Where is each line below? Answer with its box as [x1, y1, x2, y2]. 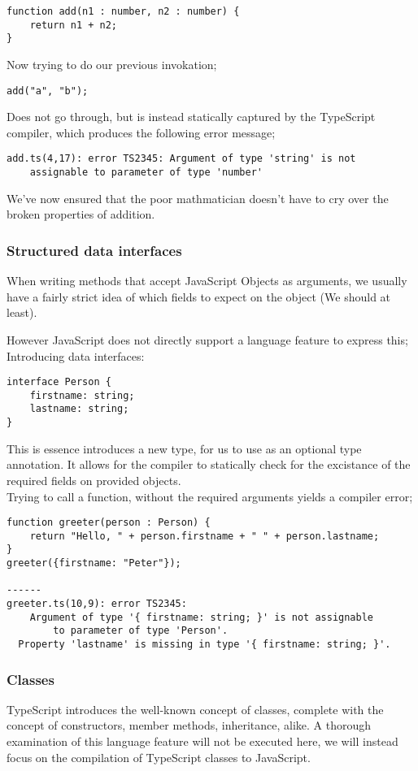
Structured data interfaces [7, 240, 182, 260]
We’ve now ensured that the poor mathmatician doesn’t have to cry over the [7, 189, 389, 206]
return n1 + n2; [29, 19, 118, 31]
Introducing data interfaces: [7, 347, 145, 364]
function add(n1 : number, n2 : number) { [7, 6, 240, 17]
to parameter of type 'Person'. [53, 625, 229, 637]
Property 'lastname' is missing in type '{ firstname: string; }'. [18, 639, 391, 650]
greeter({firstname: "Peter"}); [7, 557, 181, 570]
